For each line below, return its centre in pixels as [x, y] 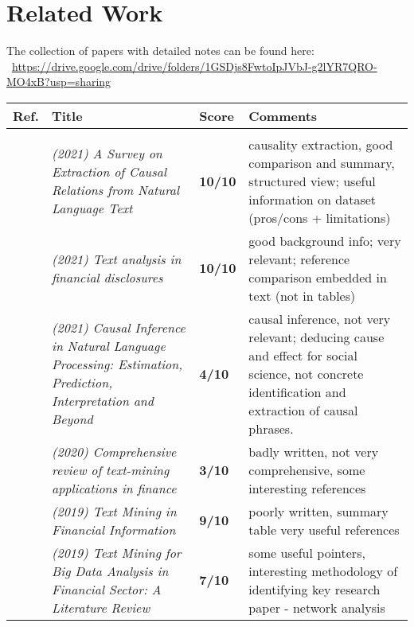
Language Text [92, 208]
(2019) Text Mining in [114, 511]
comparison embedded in [318, 277]
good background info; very [325, 240]
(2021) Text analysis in [116, 259]
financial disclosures [107, 277]
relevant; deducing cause [316, 337]
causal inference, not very [320, 318]
